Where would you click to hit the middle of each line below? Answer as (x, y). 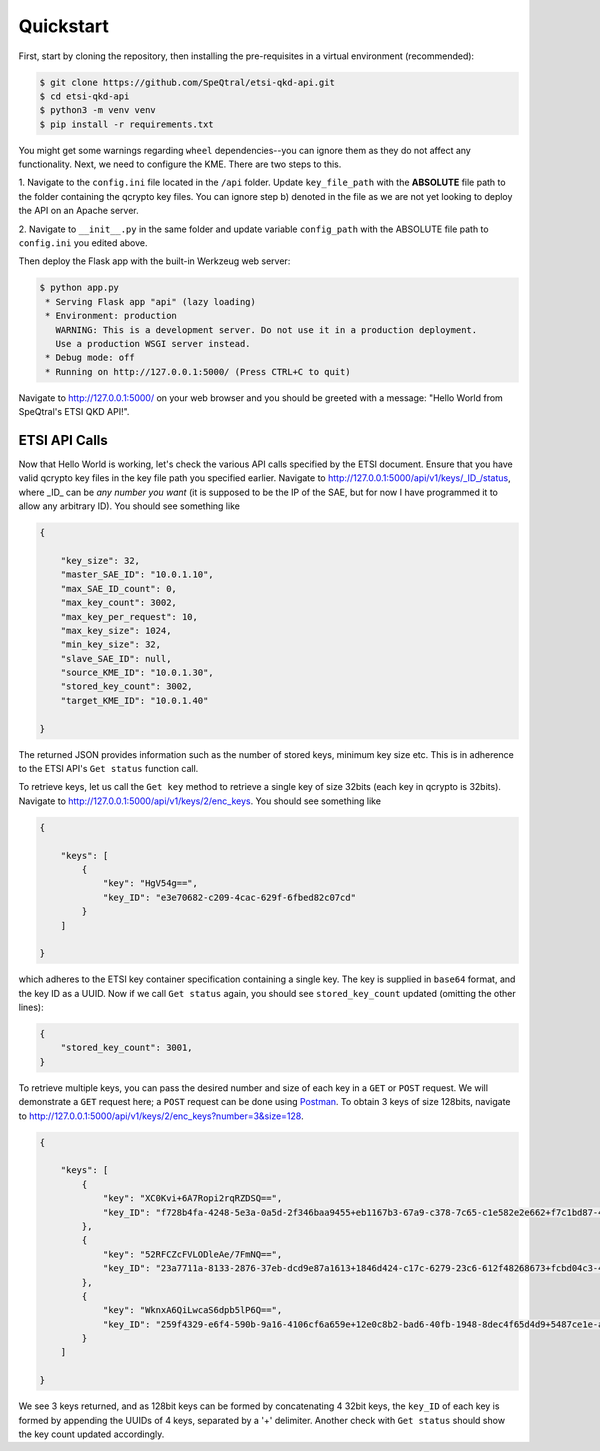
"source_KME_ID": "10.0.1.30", (137, 673)
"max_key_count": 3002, (118, 603)
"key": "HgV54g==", (150, 883)
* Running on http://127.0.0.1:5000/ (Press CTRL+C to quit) (198, 371)
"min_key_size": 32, (111, 644)
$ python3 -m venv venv (98, 110)
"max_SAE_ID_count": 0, (118, 588)
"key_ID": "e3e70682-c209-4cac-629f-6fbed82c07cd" (229, 897)
